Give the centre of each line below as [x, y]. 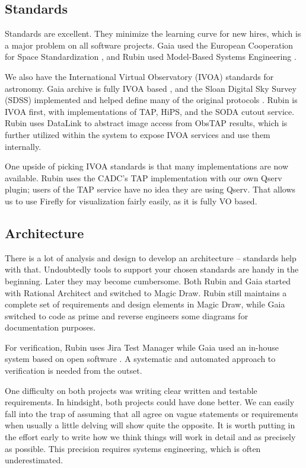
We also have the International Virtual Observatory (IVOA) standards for [139, 76]
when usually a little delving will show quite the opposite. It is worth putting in [150, 425]
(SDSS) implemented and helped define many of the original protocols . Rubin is [151, 100]
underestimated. [34, 460]
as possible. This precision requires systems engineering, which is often [133, 448]
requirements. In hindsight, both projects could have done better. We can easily [150, 402]
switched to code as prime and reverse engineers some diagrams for [127, 315]
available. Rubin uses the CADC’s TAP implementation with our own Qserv [144, 177]
